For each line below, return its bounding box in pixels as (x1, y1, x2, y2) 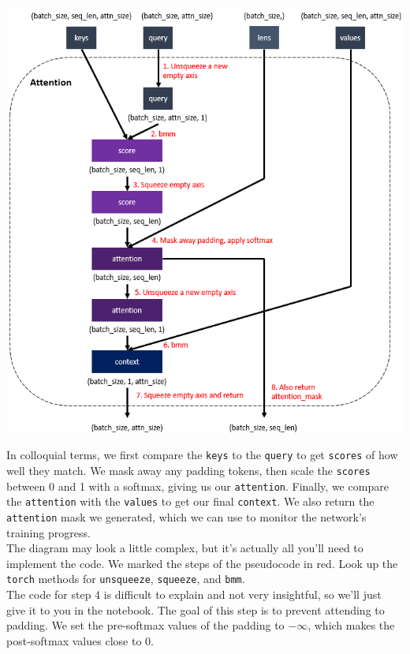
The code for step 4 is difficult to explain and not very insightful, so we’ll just (6, 585, 382, 602)
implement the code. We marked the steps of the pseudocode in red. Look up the (6, 555, 398, 571)
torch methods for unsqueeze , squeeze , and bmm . (6, 570, 245, 587)
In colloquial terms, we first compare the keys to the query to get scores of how (6, 447, 398, 463)
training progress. (6, 524, 91, 540)
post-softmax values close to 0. (6, 632, 154, 648)
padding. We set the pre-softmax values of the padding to (6, 617, 285, 633)
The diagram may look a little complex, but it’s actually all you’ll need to (6, 540, 363, 556)
